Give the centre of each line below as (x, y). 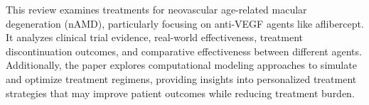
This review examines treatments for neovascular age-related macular (156, 9)
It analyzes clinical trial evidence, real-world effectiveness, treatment (154, 37)
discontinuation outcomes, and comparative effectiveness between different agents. (184, 51)
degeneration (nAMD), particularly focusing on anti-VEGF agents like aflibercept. (185, 23)
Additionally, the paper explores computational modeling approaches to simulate (181, 65)
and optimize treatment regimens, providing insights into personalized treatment (181, 78)
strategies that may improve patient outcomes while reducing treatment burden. (180, 93)
